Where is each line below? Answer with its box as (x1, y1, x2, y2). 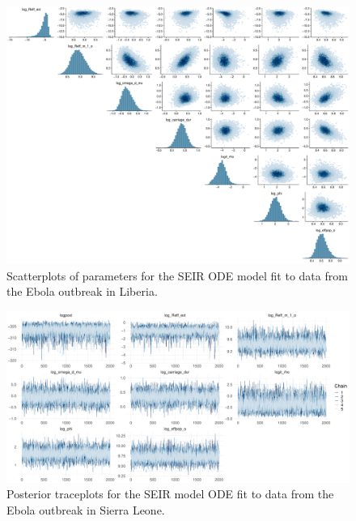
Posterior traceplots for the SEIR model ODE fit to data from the (6, 485, 334, 502)
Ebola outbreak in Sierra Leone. (6, 501, 165, 518)
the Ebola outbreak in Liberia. (6, 283, 158, 300)
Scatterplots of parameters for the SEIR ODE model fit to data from (6, 267, 348, 284)
